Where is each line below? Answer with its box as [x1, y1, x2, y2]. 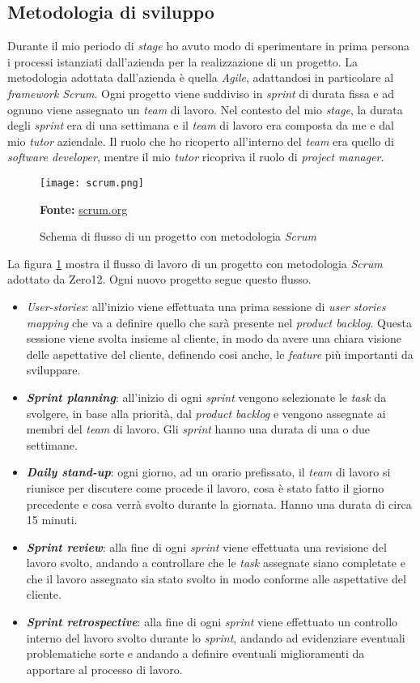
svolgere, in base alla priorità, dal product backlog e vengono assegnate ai [26, 404, 386, 421]
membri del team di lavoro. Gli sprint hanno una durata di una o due [26, 420, 370, 438]
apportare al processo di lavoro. [26, 660, 183, 677]
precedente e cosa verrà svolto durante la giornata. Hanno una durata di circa [26, 495, 412, 512]
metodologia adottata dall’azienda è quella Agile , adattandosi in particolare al [7, 69, 394, 86]
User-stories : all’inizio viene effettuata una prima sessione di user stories [26, 297, 386, 314]
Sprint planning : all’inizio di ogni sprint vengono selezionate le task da [26, 388, 387, 405]
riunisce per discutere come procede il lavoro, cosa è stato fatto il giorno [26, 479, 384, 496]
